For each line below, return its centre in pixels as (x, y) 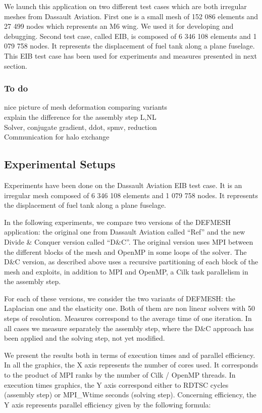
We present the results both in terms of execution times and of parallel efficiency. (130, 355)
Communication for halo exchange (57, 137)
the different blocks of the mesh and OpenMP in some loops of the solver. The (125, 251)
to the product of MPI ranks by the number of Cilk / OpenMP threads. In (120, 375)
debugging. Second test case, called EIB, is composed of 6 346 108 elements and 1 (130, 36)
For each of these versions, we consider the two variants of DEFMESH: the (120, 298)
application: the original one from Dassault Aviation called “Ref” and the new (125, 232)
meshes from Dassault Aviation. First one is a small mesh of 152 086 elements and (131, 16)
